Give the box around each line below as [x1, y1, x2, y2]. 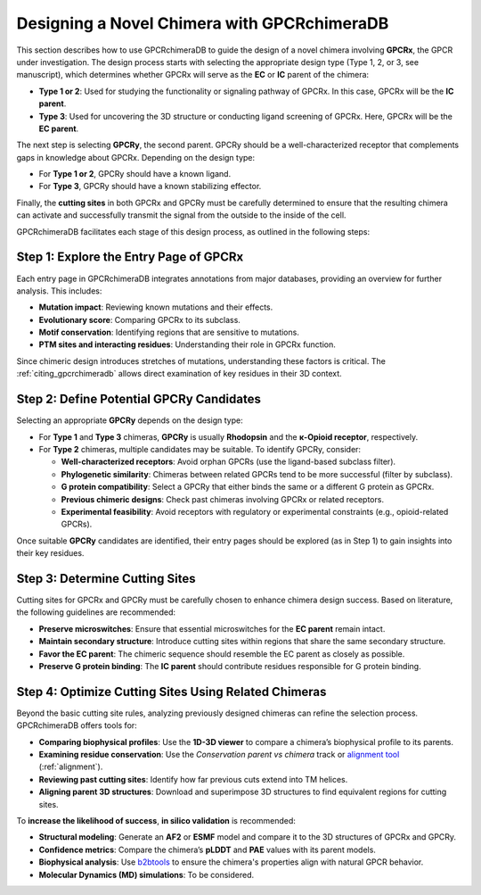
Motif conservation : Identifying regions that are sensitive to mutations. [38, 327, 300, 338]
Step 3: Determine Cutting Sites [16, 571, 196, 586]
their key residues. [16, 548, 85, 559]
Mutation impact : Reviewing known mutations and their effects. [38, 302, 273, 312]
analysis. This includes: [16, 286, 102, 296]
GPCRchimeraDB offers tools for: [16, 720, 137, 731]
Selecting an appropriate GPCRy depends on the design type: [16, 415, 244, 426]
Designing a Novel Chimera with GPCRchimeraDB [16, 13, 389, 33]
